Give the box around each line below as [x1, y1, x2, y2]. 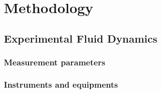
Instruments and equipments [4, 78, 118, 90]
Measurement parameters [4, 56, 105, 68]
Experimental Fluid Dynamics [4, 31, 158, 46]
